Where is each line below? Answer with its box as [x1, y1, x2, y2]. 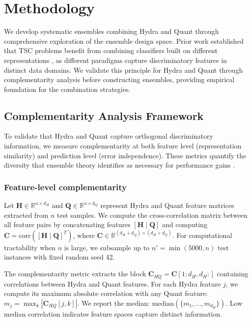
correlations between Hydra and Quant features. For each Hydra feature [4, 278, 221, 289]
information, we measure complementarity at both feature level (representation [4, 141, 242, 151]
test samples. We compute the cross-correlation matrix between [57, 209, 248, 220]
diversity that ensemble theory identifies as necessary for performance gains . [4, 160, 235, 170]
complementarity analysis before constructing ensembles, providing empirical [4, 74, 235, 85]
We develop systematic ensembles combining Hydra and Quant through [4, 26, 219, 36]
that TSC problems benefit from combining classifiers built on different [4, 45, 218, 56]
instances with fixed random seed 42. [4, 252, 115, 262]
